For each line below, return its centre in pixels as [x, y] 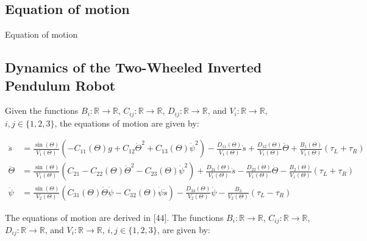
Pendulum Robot [60, 85]
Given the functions [42, 110]
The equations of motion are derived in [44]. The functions [114, 217]
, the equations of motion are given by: [127, 123]
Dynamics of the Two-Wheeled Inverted [134, 67]
